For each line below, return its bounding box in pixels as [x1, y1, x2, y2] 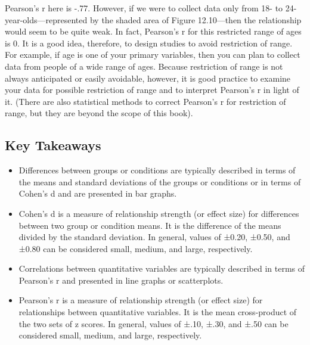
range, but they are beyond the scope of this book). [5, 107, 193, 119]
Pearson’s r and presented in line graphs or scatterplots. [18, 273, 224, 286]
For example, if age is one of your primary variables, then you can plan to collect [5, 48, 300, 61]
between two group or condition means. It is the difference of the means [18, 219, 281, 231]
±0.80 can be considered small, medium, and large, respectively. [18, 242, 253, 254]
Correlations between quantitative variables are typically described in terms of [18, 262, 305, 275]
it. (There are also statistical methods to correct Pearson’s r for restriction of [5, 95, 286, 107]
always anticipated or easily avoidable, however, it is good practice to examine [5, 72, 291, 84]
